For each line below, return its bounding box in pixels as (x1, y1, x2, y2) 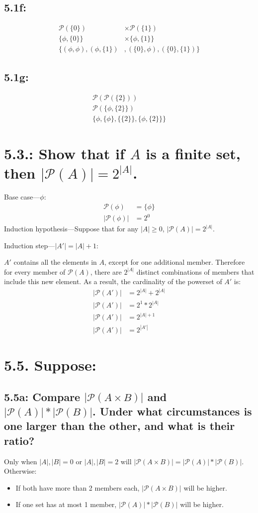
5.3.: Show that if (4, 143, 125, 163)
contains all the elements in (13, 257, 97, 267)
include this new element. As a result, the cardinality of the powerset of (4, 276, 222, 287)
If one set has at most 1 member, (15, 499, 117, 510)
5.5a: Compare (4, 389, 81, 404)
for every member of (4, 266, 66, 277)
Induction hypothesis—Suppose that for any (4, 223, 139, 234)
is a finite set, (146, 143, 241, 163)
